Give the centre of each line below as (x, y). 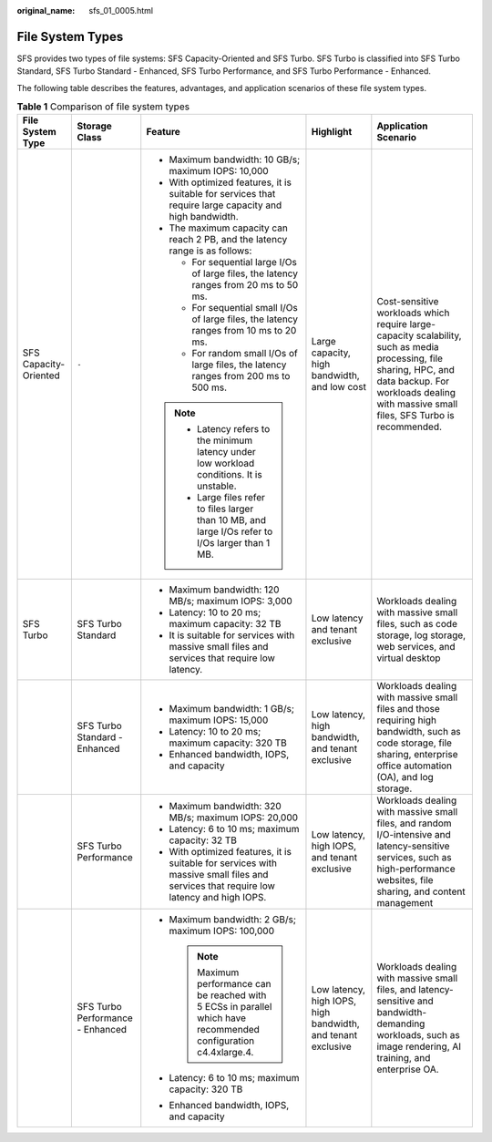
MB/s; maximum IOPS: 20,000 (234, 818)
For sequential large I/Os (245, 262)
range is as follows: (210, 251)
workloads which (413, 313)
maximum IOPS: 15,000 (219, 720)
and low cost (338, 387)
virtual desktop (409, 658)
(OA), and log (405, 777)
